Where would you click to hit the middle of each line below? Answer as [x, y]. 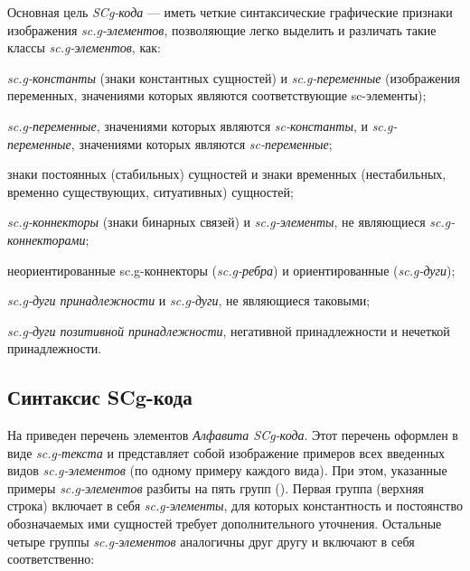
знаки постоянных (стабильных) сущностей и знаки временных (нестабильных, [227, 174]
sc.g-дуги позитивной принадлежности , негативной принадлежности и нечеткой [229, 330]
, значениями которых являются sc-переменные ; [202, 143]
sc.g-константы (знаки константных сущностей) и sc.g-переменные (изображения [234, 77]
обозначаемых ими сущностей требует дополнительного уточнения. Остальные [225, 524]
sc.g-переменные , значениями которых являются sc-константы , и [188, 125]
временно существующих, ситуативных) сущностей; [150, 191]
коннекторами [47, 239]
